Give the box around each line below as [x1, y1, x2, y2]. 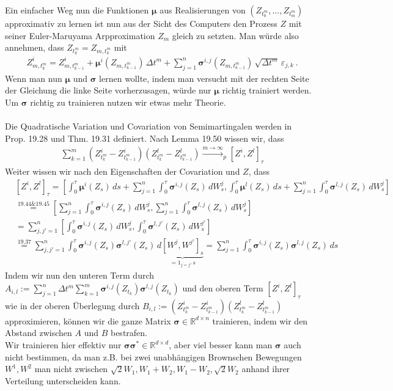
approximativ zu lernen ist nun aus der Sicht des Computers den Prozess [5, 17, 277, 29]
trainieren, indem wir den [212, 314, 308, 327]
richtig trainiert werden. [222, 84, 312, 97]
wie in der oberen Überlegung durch [5, 299, 140, 312]
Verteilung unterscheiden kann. [5, 374, 121, 387]
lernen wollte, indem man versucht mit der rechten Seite [99, 71, 309, 84]
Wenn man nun [5, 71, 62, 84]
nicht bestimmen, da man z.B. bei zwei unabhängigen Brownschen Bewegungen [5, 350, 302, 363]
